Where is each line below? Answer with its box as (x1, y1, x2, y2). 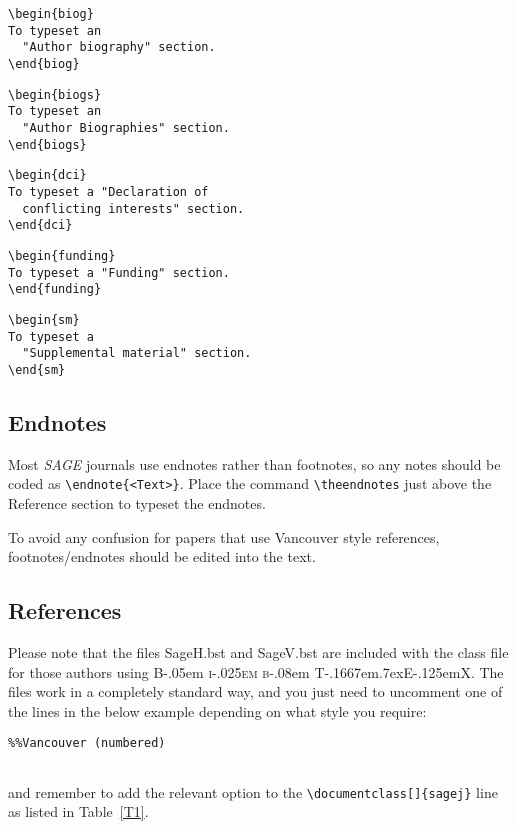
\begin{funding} (8, 248, 116, 263)
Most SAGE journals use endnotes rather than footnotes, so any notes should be (8, 453, 501, 474)
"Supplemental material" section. (22, 346, 252, 361)
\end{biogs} (8, 137, 87, 152)
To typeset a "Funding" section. (8, 265, 230, 280)
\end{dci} (8, 218, 73, 233)
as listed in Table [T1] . (8, 801, 149, 822)
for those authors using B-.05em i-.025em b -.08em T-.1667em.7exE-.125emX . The (8, 661, 504, 682)
